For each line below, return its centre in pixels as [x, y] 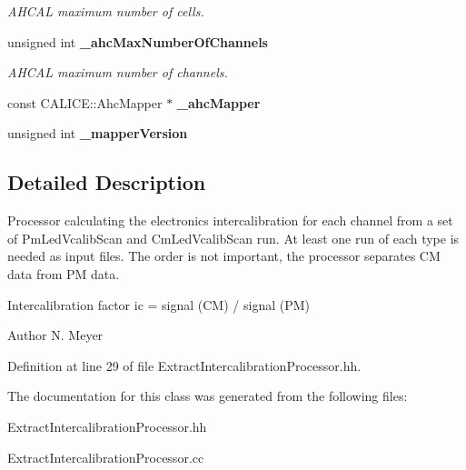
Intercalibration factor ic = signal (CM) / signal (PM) [159, 304]
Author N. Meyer [55, 335]
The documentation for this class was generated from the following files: [208, 396]
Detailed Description [107, 182]
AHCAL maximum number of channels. [118, 72]
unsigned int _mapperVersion [98, 133]
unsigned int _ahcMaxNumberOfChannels [138, 41]
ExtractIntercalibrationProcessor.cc [106, 457]
